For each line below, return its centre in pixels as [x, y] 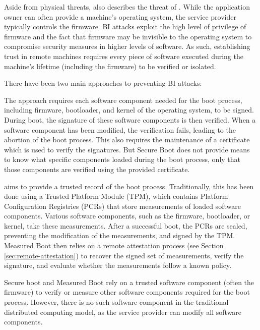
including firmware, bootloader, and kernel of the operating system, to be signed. [129, 110]
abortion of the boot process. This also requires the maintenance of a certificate [127, 140]
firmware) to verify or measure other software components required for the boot [127, 292]
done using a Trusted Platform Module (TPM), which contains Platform [116, 196]
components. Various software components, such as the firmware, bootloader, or [127, 216]
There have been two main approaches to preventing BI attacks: [103, 83]
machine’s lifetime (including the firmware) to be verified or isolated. [110, 66]
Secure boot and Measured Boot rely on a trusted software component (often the [129, 282]
